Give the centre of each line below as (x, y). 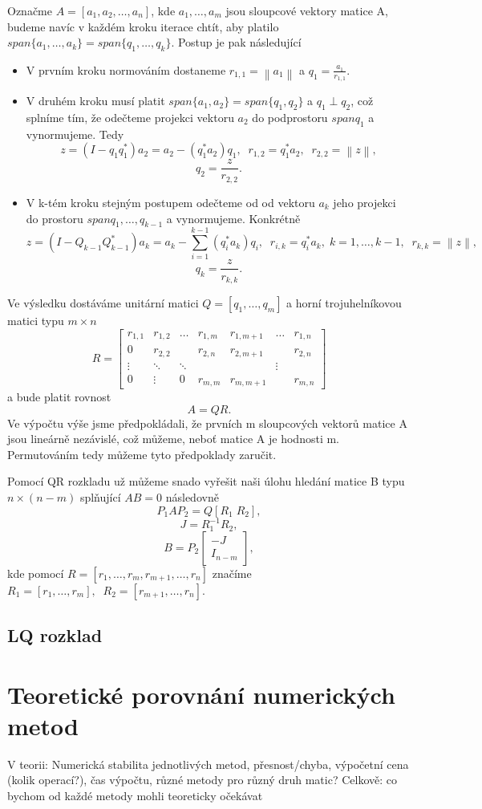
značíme (232, 573)
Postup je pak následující (239, 42)
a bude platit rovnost (59, 397)
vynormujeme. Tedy (75, 134)
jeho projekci (365, 202)
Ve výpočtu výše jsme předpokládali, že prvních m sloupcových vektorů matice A (207, 423)
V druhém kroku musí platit (95, 101)
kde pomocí (36, 573)
